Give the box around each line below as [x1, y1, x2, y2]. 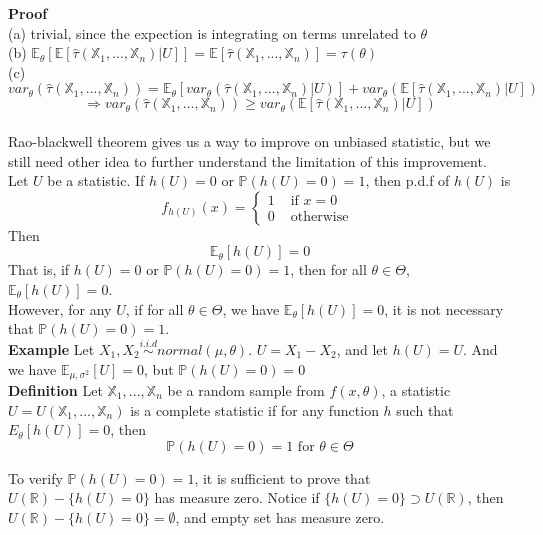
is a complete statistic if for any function [130, 399, 379, 420]
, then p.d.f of [365, 170, 450, 191]
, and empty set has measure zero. [175, 506, 385, 527]
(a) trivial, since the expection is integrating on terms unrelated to [8, 22, 416, 43]
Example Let [8, 338, 95, 359]
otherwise [290, 210, 349, 225]
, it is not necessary [384, 298, 504, 319]
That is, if [8, 259, 70, 280]
